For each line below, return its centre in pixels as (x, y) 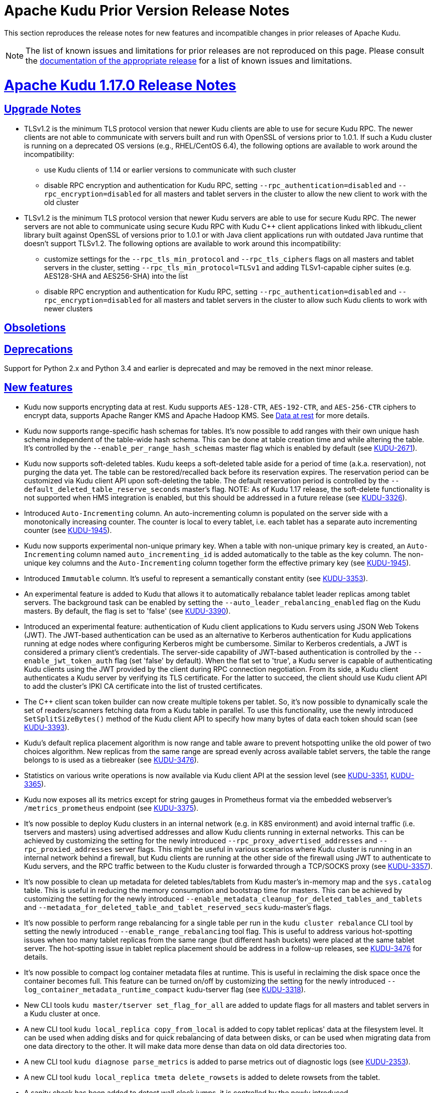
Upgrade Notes (43, 109)
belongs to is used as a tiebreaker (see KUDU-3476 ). (111, 760)
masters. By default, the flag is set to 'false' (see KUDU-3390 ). (127, 611)
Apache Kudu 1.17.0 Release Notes (120, 85)
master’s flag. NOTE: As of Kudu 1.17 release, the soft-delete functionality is (306, 489)
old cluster (62, 202)
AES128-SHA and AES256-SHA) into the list (116, 276)
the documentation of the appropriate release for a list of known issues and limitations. (189, 60)
